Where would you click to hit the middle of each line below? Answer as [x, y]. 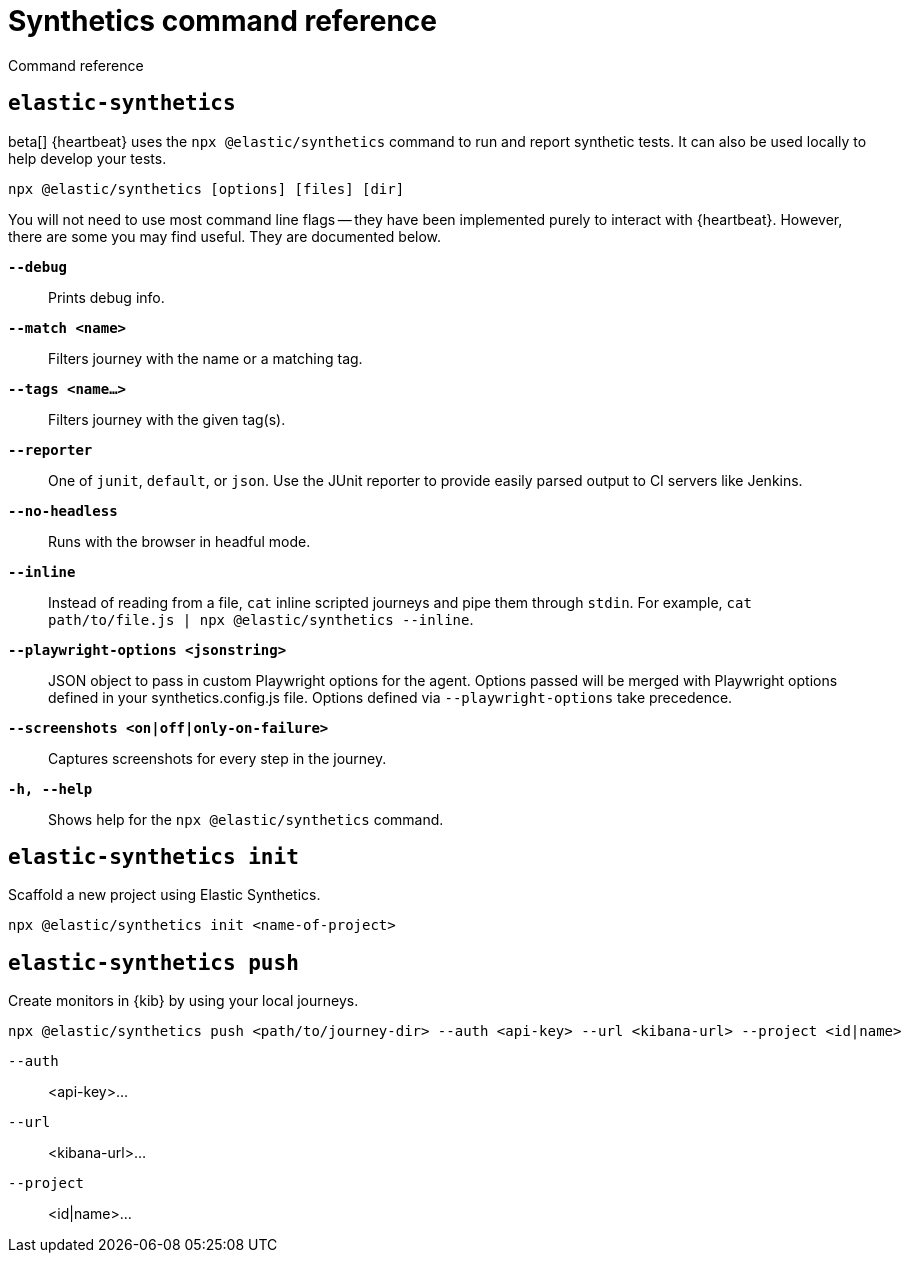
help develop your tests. [87, 158]
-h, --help [50, 788]
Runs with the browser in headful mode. [179, 541]
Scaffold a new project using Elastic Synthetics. [164, 895]
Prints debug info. [106, 297]
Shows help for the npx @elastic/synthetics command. [246, 819]
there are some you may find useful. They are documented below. [225, 236]
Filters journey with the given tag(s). [167, 419]
